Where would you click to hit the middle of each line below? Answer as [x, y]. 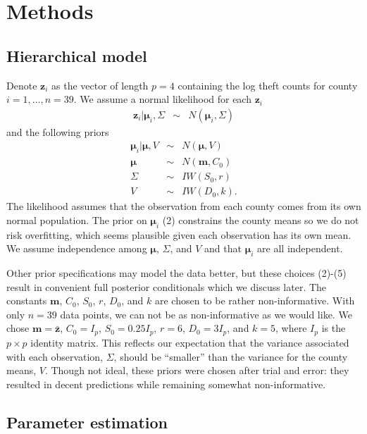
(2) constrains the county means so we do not [261, 219]
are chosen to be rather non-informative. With [255, 300]
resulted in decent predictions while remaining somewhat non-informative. [166, 384]
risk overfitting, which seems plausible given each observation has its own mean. [179, 234]
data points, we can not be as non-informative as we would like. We [206, 314]
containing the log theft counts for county [268, 85]
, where [291, 328]
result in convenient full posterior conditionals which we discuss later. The [167, 286]
